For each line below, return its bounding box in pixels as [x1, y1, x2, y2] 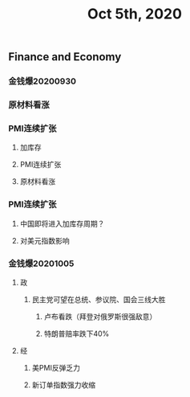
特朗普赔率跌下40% [43, 329, 110, 338]
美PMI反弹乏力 [31, 362, 80, 372]
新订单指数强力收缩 [31, 379, 96, 390]
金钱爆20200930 [8, 76, 76, 87]
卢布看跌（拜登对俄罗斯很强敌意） [43, 311, 157, 321]
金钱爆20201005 [8, 258, 75, 269]
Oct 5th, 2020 [87, 5, 183, 23]
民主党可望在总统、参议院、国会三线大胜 [31, 294, 166, 304]
